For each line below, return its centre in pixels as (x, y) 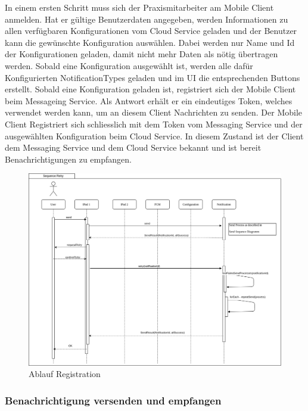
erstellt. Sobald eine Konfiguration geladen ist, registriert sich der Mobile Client (150, 89)
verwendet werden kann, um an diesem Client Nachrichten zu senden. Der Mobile (154, 112)
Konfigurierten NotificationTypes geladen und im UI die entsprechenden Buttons (153, 77)
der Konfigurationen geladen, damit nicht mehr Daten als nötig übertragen (141, 54)
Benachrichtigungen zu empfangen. (68, 159)
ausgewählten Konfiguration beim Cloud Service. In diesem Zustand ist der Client (154, 136)
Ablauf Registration (65, 374)
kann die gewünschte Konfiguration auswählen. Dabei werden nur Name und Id (150, 42)
